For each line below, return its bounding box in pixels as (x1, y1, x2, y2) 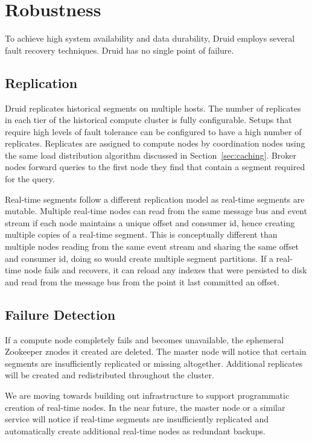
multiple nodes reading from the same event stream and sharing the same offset (5, 240, 299, 253)
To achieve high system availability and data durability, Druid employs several (5, 32, 295, 45)
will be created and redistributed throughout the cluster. (5, 369, 214, 381)
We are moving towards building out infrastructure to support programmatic (5, 389, 290, 401)
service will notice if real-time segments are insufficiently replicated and (5, 413, 269, 425)
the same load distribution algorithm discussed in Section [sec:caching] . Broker (5, 148, 297, 161)
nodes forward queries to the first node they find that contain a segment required (5, 160, 305, 173)
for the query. (5, 173, 55, 185)
